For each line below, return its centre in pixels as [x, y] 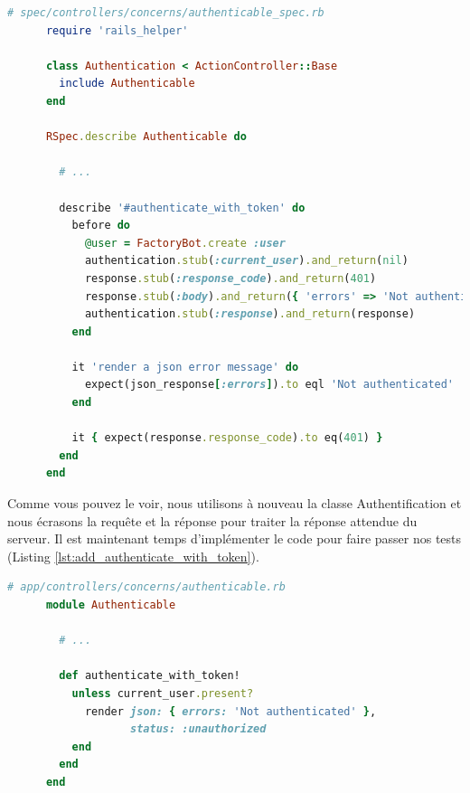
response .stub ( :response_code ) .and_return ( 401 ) [230, 278]
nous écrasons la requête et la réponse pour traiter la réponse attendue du [212, 520]
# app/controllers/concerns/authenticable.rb [146, 587]
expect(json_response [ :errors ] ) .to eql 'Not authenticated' [269, 385]
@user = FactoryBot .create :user [185, 243]
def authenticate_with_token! [150, 676]
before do [101, 226]
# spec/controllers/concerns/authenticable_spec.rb [166, 13]
